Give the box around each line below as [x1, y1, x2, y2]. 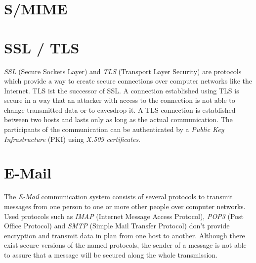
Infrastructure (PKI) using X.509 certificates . [4, 133, 140, 144]
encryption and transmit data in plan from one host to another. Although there [4, 230, 245, 240]
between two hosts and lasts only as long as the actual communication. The [4, 114, 233, 125]
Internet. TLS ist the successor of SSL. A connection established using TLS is [4, 85, 239, 95]
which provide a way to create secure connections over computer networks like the [4, 76, 253, 86]
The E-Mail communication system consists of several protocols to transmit [4, 191, 233, 202]
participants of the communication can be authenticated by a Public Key [4, 124, 224, 134]
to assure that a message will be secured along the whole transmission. [4, 249, 217, 260]
